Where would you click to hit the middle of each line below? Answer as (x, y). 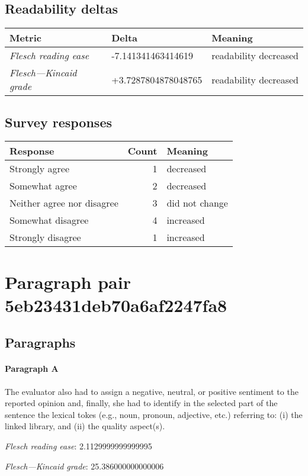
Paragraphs (40, 342)
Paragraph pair (68, 282)
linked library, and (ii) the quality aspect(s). (85, 426)
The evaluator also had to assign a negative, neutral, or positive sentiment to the (152, 391)
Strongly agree (39, 169)
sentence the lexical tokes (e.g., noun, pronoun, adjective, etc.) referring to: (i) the (154, 414)
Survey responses (58, 122)
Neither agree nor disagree (64, 203)
